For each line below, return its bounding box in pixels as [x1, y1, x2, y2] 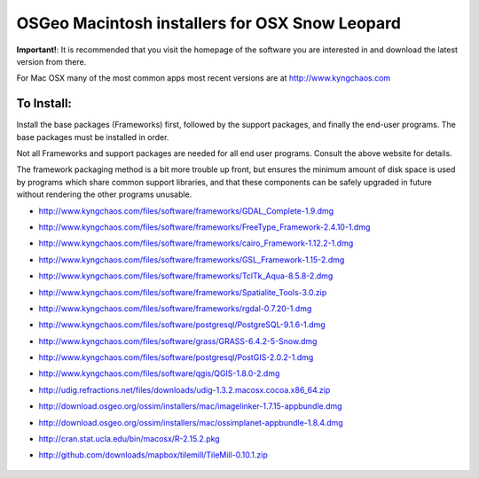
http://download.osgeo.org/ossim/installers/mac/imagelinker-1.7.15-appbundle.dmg [38, 401, 342, 411]
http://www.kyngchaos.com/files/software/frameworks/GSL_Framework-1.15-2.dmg [38, 254, 345, 265]
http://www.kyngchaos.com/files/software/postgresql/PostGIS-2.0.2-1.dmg [38, 352, 314, 363]
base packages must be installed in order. [16, 131, 169, 142]
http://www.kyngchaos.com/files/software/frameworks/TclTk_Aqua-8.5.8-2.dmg [38, 270, 334, 281]
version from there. [16, 56, 87, 67]
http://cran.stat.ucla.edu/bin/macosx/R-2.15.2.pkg [38, 434, 221, 444]
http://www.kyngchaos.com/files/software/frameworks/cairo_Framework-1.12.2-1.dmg [38, 238, 354, 248]
